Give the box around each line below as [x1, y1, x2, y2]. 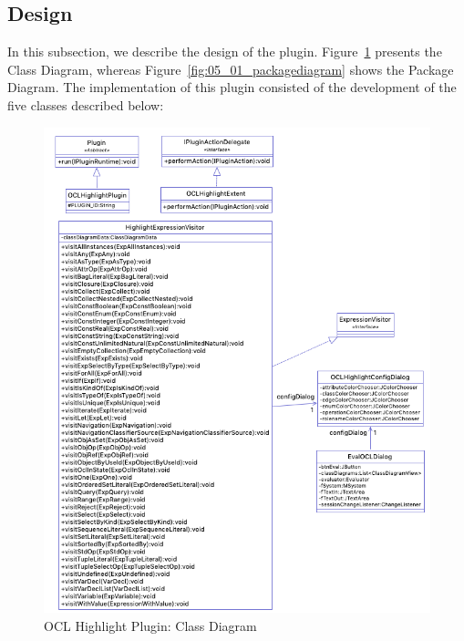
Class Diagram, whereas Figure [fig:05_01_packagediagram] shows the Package [7, 59, 454, 78]
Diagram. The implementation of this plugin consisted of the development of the [7, 78, 457, 97]
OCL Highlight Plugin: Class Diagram [44, 615, 257, 635]
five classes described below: [7, 95, 164, 114]
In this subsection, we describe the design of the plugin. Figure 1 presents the [7, 42, 442, 61]
